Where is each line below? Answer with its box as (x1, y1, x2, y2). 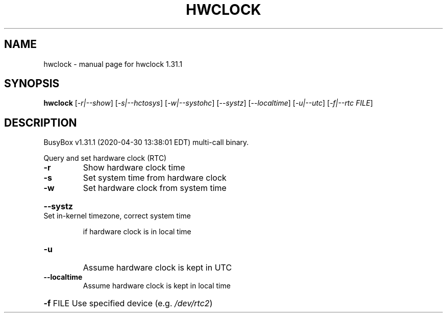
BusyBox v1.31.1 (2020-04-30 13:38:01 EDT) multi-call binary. (43, 138, 249, 147)
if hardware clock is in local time (83, 227, 191, 236)
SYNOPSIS (4, 77, 60, 90)
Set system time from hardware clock (83, 173, 227, 183)
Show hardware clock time (83, 162, 185, 173)
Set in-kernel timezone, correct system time (43, 211, 191, 221)
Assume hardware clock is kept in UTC (83, 262, 232, 273)
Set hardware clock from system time (83, 183, 227, 193)
